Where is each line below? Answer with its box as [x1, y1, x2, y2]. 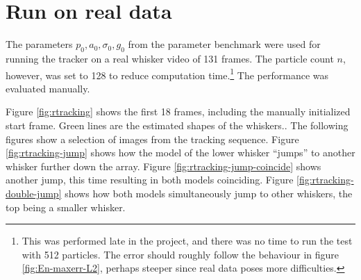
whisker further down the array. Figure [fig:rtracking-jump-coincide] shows [6, 158, 321, 173]
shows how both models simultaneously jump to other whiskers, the [65, 186, 353, 200]
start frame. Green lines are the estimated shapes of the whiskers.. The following [6, 117, 349, 132]
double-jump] [6, 186, 62, 200]
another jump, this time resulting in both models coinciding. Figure [6, 172, 294, 187]
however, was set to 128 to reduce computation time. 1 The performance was [6, 65, 329, 82]
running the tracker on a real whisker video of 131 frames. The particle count [6, 51, 334, 65]
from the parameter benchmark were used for [128, 37, 321, 51]
